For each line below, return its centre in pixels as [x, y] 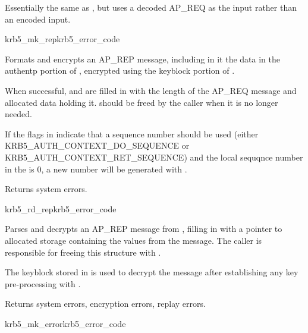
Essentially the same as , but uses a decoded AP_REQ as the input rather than [151, 7]
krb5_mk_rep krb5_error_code [62, 39]
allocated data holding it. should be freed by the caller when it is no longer [142, 102]
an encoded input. [38, 19]
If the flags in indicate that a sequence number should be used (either [132, 133]
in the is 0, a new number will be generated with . [96, 169]
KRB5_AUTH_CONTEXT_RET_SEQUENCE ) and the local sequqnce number [154, 157]
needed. [18, 114]
